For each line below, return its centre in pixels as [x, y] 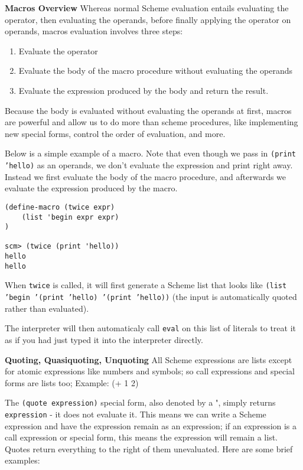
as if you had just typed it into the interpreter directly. [104, 340]
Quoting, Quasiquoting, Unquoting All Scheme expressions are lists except [149, 359]
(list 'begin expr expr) [70, 217]
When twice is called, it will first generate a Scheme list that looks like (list [146, 285]
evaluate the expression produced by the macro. [91, 188]
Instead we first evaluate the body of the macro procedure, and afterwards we [146, 176]
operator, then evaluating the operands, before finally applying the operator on [148, 19]
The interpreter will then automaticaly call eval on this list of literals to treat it [151, 328]
